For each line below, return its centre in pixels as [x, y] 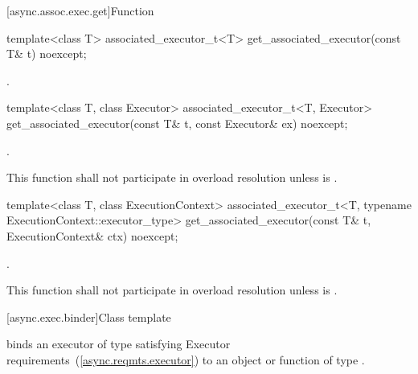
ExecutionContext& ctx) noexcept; [92, 235]
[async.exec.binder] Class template [89, 316]
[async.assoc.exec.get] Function [80, 10]
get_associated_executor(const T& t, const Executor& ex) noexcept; [177, 123]
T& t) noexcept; [47, 53]
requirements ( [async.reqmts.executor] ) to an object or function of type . [186, 359]
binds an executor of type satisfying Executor [119, 344]
